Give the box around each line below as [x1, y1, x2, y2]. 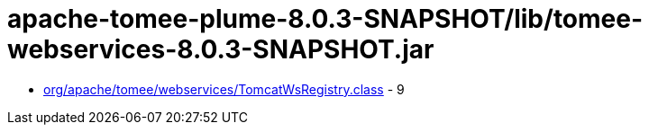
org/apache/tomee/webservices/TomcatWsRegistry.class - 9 [43, 81, 405, 97]
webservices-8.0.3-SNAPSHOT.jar [7, 34, 434, 65]
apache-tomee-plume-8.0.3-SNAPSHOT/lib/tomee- [7, 4, 644, 34]
